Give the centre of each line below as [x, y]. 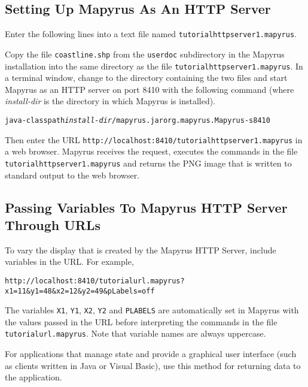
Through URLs [53, 224]
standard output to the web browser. [72, 175]
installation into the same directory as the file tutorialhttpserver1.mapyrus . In [154, 66]
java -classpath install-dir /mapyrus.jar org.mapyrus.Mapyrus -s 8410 [138, 120]
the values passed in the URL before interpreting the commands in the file [141, 321]
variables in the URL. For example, [69, 261]
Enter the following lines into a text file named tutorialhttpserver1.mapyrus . [151, 34]
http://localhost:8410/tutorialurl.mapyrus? [95, 281]
